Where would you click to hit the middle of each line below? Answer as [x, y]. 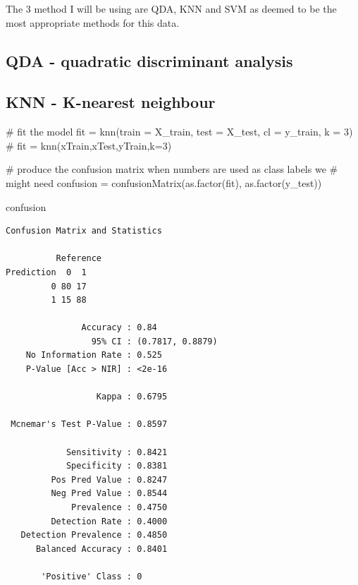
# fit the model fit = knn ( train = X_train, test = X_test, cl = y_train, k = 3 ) [179, 132]
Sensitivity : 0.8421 [117, 452]
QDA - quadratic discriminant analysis [149, 60]
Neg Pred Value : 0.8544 [109, 494]
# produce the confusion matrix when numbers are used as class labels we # [172, 169]
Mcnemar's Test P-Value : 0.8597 [89, 424]
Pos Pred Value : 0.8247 [109, 480]
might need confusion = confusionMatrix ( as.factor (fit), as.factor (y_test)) [164, 182]
